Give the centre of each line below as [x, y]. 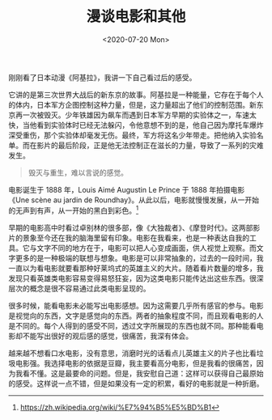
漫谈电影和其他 [136, 17]
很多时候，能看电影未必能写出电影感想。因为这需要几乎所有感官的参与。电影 [136, 305]
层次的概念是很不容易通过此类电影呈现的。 [79, 288]
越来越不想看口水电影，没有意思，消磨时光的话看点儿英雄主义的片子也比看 [132, 353]
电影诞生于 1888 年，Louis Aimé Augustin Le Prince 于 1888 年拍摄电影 [127, 189]
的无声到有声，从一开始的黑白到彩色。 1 [74, 210]
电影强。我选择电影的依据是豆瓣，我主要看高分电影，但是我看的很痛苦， [136, 363]
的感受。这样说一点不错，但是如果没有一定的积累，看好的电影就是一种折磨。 [136, 383]
